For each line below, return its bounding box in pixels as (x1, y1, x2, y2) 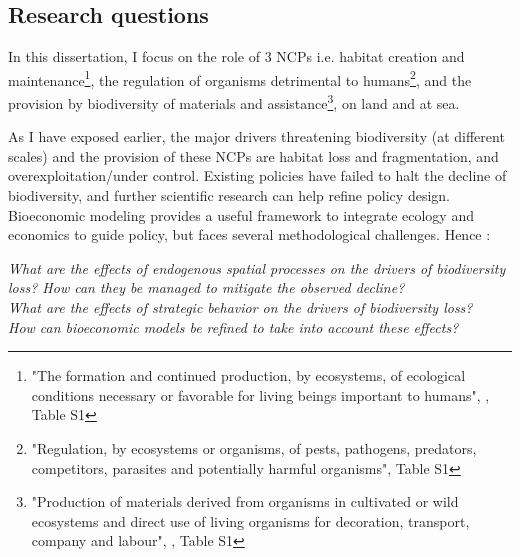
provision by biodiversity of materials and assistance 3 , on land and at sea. (8, 90, 460, 113)
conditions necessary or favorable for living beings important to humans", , (31, 384, 490, 405)
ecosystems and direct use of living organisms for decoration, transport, (31, 510, 470, 531)
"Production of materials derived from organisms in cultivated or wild (31, 491, 459, 512)
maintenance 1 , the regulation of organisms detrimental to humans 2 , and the (8, 66, 472, 90)
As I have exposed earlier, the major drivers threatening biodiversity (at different (8, 126, 505, 147)
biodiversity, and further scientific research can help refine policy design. (8, 185, 450, 206)
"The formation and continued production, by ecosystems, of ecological (31, 365, 466, 386)
